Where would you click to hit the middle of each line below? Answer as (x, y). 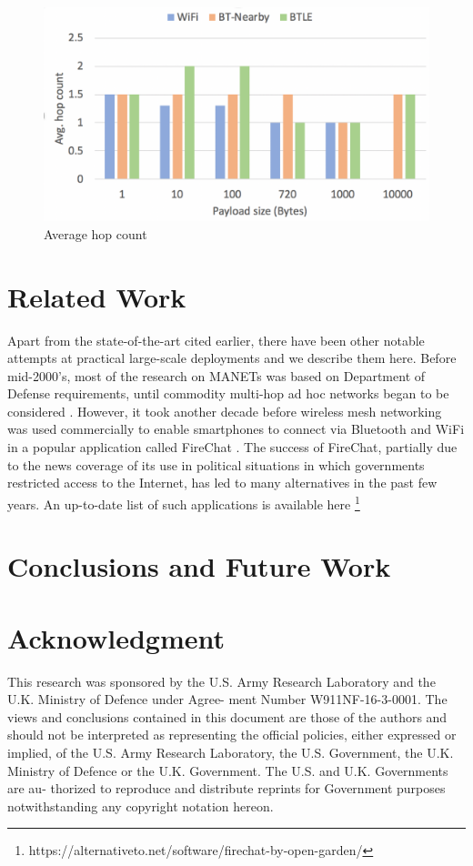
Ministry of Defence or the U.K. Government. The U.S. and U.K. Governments (228, 770)
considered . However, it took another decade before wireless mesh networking (225, 411)
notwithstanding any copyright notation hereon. (141, 806)
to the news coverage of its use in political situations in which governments (216, 464)
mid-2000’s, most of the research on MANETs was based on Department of (216, 375)
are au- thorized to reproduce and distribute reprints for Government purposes (226, 788)
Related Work (97, 296)
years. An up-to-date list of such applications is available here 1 (184, 502)
